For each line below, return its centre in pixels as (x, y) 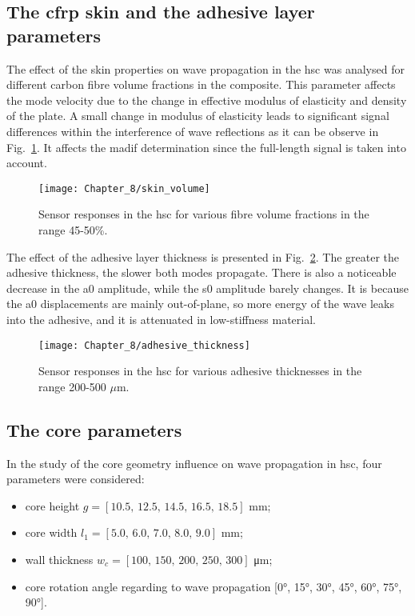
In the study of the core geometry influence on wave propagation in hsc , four (194, 463)
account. (27, 163)
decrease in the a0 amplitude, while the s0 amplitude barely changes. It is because (207, 288)
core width (51, 532)
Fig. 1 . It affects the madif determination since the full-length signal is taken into (206, 147)
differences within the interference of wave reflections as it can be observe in (193, 131)
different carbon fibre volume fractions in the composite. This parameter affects (201, 84)
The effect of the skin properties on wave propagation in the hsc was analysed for (206, 68)
